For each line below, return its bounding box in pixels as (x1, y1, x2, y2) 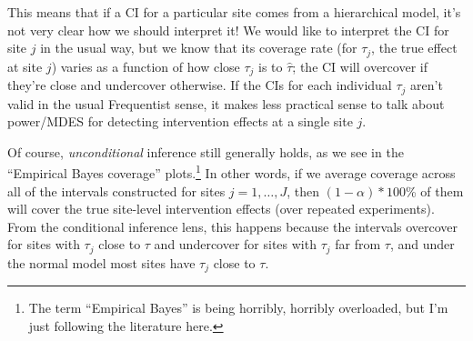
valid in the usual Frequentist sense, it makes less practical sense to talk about (7, 94, 445, 113)
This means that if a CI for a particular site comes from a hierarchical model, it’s (7, 3, 461, 21)
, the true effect (371, 38, 458, 57)
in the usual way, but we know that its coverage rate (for (40, 38, 357, 57)
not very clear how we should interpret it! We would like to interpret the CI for (7, 20, 449, 39)
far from (335, 235, 381, 254)
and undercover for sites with (154, 235, 317, 254)
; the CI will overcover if (292, 56, 428, 75)
